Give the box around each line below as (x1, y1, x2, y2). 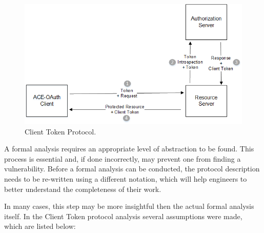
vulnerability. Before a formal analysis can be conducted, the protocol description (4, 163, 260, 174)
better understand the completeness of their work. (4, 183, 161, 194)
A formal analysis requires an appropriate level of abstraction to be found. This (4, 143, 254, 154)
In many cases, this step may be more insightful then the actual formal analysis (4, 201, 254, 211)
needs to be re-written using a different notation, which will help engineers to (4, 173, 247, 184)
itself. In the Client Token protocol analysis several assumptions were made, (4, 210, 242, 221)
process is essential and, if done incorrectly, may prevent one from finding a (4, 153, 241, 164)
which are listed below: (4, 221, 76, 231)
